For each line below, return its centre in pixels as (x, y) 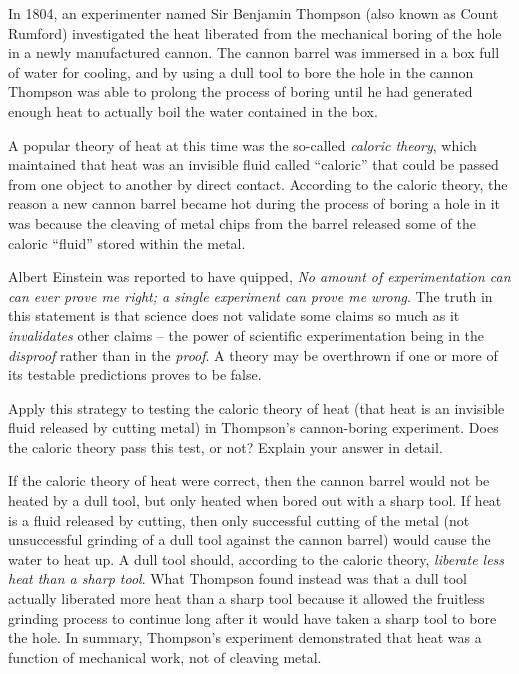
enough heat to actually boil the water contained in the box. (193, 110)
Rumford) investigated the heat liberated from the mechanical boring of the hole (255, 32)
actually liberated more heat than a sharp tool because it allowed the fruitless (246, 598)
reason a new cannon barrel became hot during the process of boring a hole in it (254, 203)
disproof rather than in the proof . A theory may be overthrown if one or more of (253, 354)
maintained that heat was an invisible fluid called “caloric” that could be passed (253, 164)
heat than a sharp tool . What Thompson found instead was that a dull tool (238, 578)
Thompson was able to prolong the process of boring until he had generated (240, 91)
